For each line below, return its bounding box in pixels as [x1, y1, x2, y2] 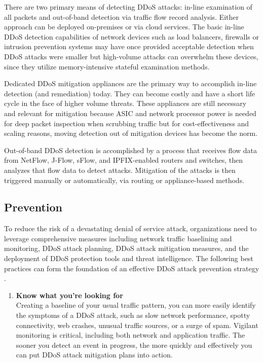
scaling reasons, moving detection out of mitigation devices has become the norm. [4, 128, 258, 138]
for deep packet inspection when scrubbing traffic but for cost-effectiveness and [4, 118, 249, 128]
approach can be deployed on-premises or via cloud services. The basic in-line [4, 21, 244, 32]
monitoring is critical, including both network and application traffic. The [16, 330, 245, 340]
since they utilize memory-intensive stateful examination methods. [4, 61, 210, 71]
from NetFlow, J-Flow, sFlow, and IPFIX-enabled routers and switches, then [4, 155, 243, 165]
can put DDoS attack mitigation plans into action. [16, 349, 173, 360]
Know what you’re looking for [16, 289, 123, 300]
